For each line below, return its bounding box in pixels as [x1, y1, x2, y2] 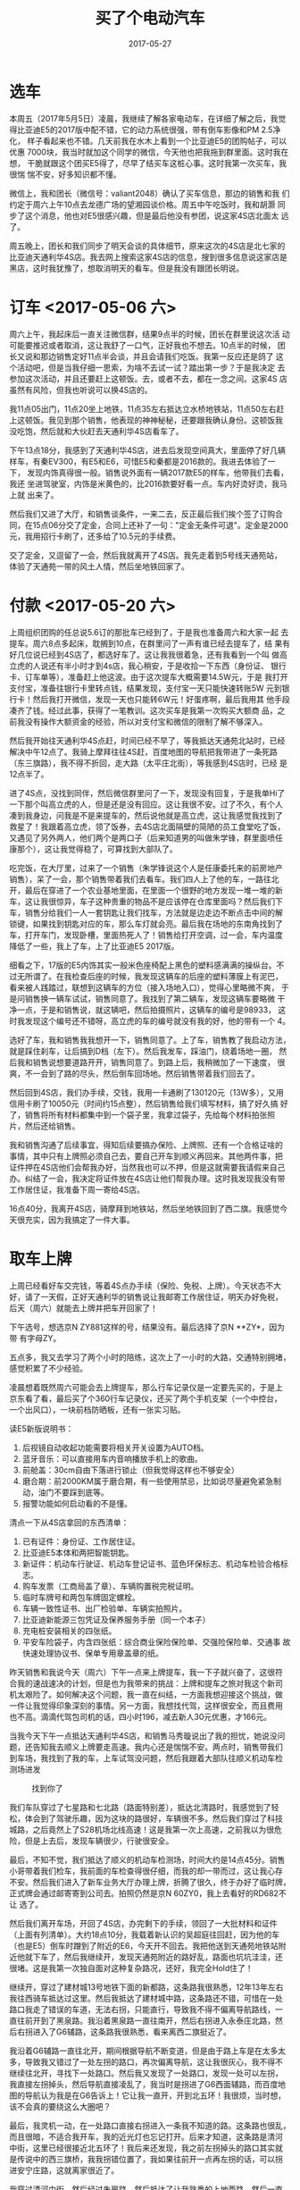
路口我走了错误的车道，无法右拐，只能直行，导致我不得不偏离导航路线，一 [9, 2003, 283, 2015]
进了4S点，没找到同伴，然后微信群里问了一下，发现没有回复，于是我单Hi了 [9, 787, 286, 798]
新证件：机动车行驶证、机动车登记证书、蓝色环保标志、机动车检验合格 [21, 1558, 281, 1569]
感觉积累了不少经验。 [9, 1363, 87, 1373]
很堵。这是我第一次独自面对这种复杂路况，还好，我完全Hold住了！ [9, 1962, 254, 1973]
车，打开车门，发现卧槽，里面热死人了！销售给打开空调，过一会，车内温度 [9, 929, 283, 940]
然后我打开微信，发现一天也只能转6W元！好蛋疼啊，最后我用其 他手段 [32, 693, 290, 704]
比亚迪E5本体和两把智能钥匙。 [21, 1547, 134, 1557]
